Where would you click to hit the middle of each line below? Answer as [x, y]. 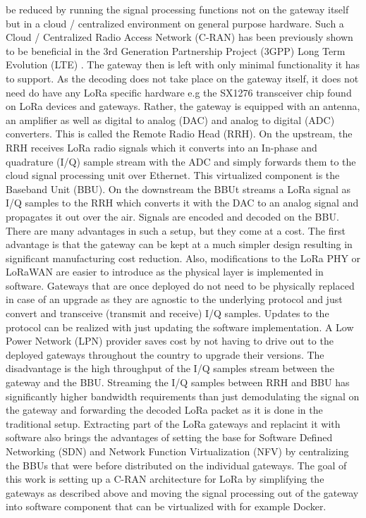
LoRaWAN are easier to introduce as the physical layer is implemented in [165, 272]
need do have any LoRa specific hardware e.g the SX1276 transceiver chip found [179, 92]
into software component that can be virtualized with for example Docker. [166, 506]
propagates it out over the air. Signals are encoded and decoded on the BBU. [172, 216]
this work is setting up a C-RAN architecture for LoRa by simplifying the [165, 479]
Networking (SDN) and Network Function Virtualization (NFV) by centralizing [177, 451]
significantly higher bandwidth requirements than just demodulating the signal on [183, 396]
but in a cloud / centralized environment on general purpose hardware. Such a [175, 23]
